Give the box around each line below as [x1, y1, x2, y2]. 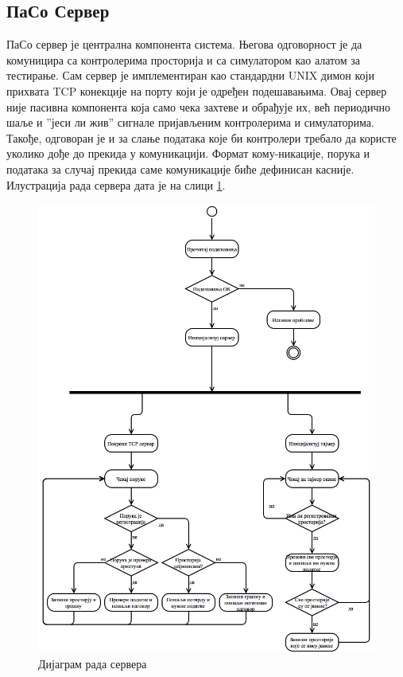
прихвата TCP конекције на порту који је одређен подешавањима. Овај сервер [6, 82, 387, 99]
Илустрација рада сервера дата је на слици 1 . [6, 176, 226, 193]
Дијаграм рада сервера [38, 655, 147, 672]
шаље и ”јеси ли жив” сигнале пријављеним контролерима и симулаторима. [6, 114, 374, 131]
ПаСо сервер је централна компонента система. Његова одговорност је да [6, 36, 362, 53]
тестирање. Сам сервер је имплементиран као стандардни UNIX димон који [6, 67, 374, 84]
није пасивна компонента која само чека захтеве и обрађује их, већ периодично [6, 98, 390, 115]
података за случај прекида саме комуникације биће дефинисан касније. [6, 160, 355, 177]
